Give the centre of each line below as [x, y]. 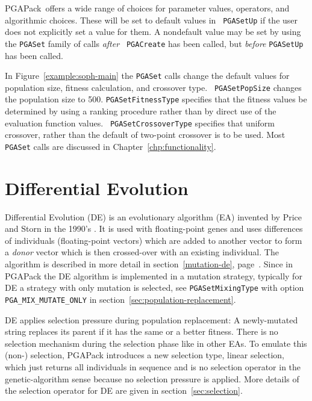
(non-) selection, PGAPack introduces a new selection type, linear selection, [145, 355]
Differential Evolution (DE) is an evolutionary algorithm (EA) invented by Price [154, 216]
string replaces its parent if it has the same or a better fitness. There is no [142, 331]
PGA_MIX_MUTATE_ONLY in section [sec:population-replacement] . [120, 299]
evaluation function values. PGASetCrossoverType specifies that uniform [140, 123]
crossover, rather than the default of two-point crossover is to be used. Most [145, 135]
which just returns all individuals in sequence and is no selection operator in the [153, 366]
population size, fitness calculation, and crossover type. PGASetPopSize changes [153, 87]
